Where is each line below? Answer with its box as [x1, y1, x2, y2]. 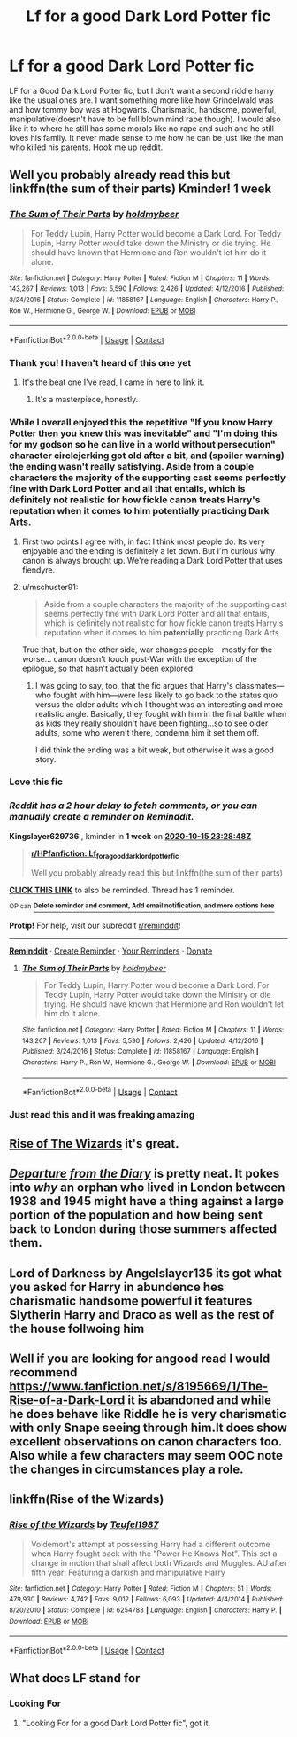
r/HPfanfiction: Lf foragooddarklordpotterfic [30, 848, 179, 861]
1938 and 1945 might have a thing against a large [9, 1194, 285, 1209]
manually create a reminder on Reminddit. [9, 811, 194, 823]
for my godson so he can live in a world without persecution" [9, 439, 276, 451]
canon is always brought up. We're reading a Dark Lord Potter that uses [21, 555, 283, 565]
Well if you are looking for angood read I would [9, 1351, 270, 1366]
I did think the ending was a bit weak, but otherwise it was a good [34, 744, 274, 755]
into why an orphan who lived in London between [9, 1180, 286, 1196]
